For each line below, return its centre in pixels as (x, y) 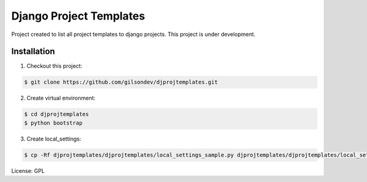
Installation (33, 52)
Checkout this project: (54, 66)
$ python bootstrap (53, 123)
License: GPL (28, 170)
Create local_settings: (54, 139)
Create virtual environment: (61, 98)
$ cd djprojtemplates (57, 114)
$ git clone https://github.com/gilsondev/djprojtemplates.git (121, 82)
